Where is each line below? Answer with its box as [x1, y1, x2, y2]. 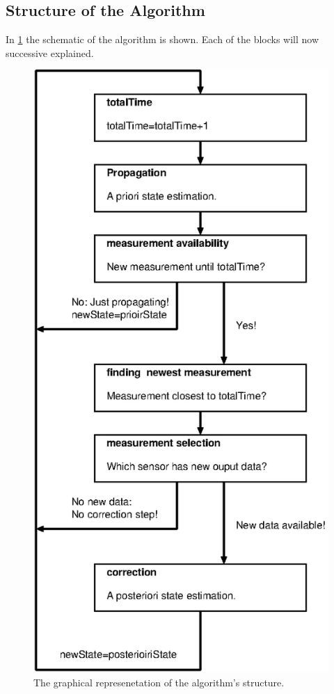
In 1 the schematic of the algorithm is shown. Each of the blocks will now [6, 32, 319, 47]
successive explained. [6, 45, 94, 60]
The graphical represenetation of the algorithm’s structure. [33, 675, 285, 689]
